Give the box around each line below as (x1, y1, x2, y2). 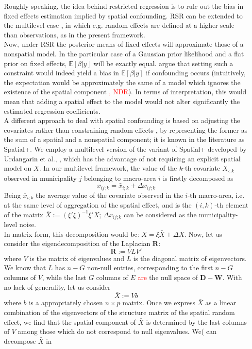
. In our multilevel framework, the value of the (39, 163, 177, 173)
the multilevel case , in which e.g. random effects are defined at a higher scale (4, 20, 235, 30)
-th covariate (183, 163, 220, 173)
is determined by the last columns (146, 316, 247, 327)
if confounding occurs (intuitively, (146, 68, 246, 78)
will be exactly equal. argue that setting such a (93, 58, 234, 68)
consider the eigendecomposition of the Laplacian (4, 238, 151, 248)
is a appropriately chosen (29, 297, 103, 308)
